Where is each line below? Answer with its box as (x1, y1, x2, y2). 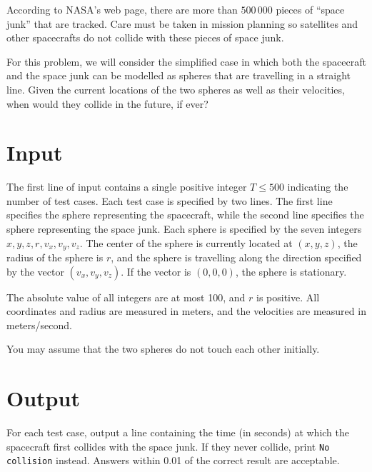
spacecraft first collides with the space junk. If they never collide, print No (6, 438, 330, 453)
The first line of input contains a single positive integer (6, 179, 247, 194)
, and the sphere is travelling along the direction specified (111, 250, 362, 265)
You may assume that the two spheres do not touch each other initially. (6, 341, 320, 356)
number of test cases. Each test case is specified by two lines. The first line (6, 193, 333, 208)
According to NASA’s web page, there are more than (6, 2, 238, 16)
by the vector (6, 263, 64, 278)
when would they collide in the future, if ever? (6, 96, 208, 111)
